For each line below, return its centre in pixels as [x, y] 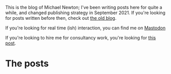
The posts [27, 64]
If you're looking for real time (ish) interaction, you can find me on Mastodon [86, 28]
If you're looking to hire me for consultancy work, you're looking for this [81, 38]
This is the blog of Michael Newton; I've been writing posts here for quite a [84, 7]
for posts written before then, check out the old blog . [61, 18]
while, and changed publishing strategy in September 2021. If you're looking [86, 13]
